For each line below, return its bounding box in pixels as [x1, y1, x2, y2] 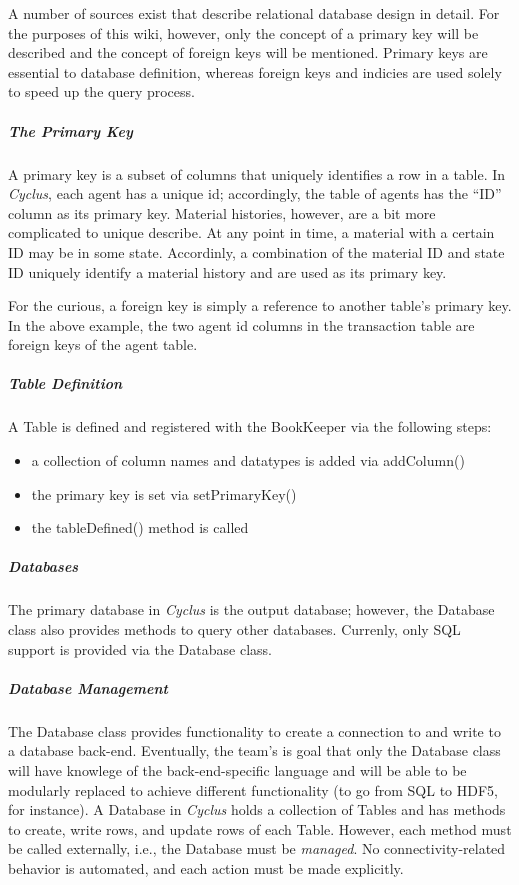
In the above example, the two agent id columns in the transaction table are [8, 314, 475, 335]
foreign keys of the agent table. [8, 334, 198, 355]
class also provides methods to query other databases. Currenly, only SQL [8, 618, 461, 639]
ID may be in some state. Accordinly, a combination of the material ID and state [8, 241, 505, 262]
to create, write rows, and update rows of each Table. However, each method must [8, 818, 512, 839]
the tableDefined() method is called [31, 517, 249, 538]
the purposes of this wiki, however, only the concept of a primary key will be [8, 22, 479, 43]
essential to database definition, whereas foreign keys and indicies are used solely [8, 61, 502, 82]
